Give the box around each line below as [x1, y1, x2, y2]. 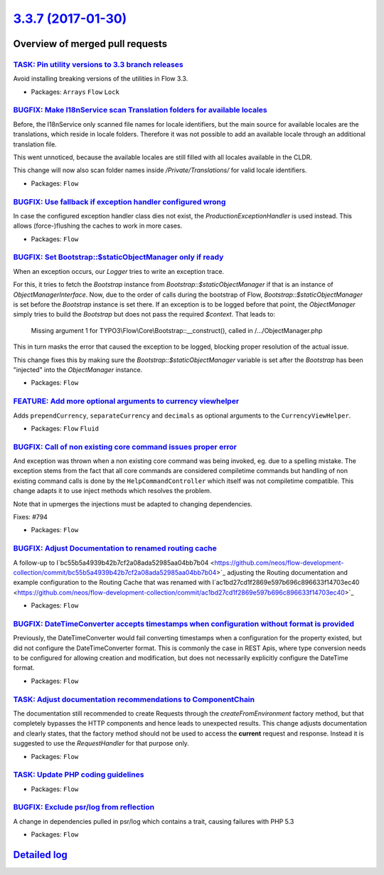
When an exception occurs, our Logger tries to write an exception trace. [13, 267, 224, 275]
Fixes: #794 [13, 513, 48, 521]
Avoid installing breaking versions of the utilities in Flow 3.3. [13, 75, 188, 83]
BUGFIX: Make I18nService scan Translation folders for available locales [13, 105, 268, 115]
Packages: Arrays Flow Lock [31, 87, 120, 96]
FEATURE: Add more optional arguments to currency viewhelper [13, 396, 240, 406]
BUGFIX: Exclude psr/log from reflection [13, 802, 155, 812]
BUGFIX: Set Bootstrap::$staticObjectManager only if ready [13, 253, 224, 262]
